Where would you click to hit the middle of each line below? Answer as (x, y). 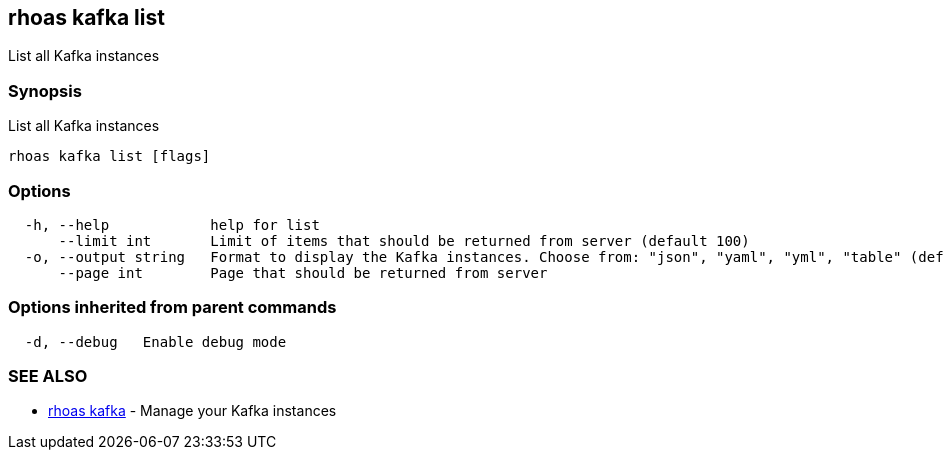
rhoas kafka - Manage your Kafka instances (192, 411)
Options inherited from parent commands (172, 307)
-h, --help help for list (172, 224)
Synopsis (45, 90)
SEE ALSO (48, 376)
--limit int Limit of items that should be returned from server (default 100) (404, 240)
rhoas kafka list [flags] (109, 156)
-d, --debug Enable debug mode (155, 341)
